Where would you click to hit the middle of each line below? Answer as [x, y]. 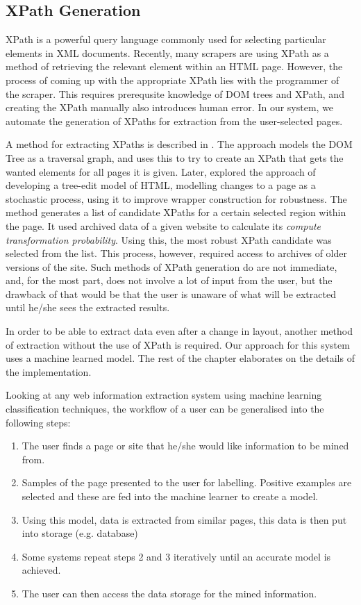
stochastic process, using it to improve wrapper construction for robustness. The [176, 198]
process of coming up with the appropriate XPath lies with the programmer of [173, 80]
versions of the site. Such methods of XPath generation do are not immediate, [171, 266]
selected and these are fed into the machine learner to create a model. [170, 496]
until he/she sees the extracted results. [88, 307]
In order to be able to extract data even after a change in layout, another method [179, 331]
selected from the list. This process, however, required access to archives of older [176, 253]
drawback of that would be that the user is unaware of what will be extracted [171, 293]
